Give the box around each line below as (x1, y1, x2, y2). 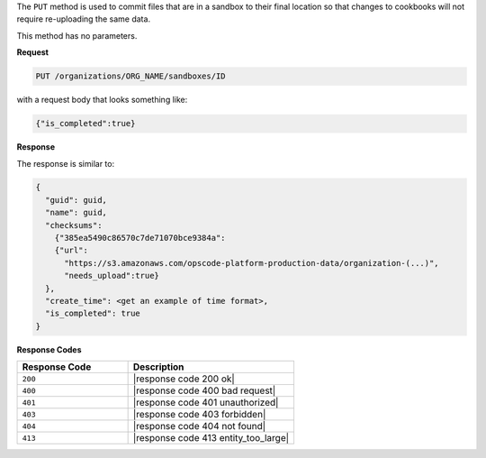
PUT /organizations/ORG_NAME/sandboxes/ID (35, 71, 226, 81)
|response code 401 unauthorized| (132, 397, 279, 409)
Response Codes (16, 343, 82, 355)
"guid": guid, (45, 195, 108, 205)
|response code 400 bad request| (132, 384, 276, 397)
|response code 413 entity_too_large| (132, 432, 290, 444)
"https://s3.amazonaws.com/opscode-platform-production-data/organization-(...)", (64, 258, 440, 268)
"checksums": (45, 220, 103, 230)
